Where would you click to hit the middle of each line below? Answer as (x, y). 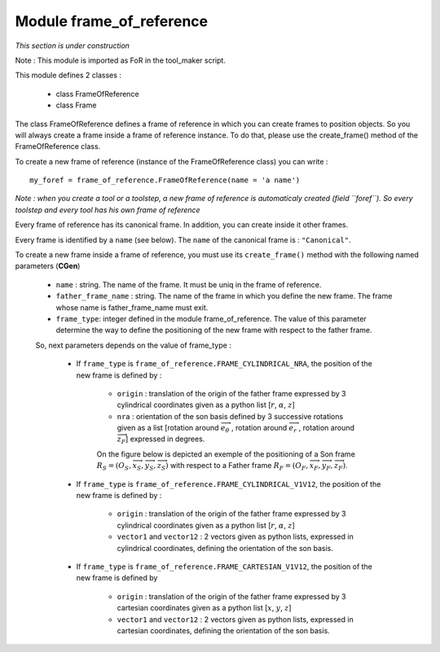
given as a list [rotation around (168, 428)
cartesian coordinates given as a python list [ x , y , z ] (205, 608)
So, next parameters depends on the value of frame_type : (133, 345)
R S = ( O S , (114, 466)
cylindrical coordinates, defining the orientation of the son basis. (225, 548)
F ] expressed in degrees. (163, 440)
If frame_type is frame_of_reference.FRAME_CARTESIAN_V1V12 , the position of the (224, 567)
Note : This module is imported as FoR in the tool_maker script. (120, 60)
